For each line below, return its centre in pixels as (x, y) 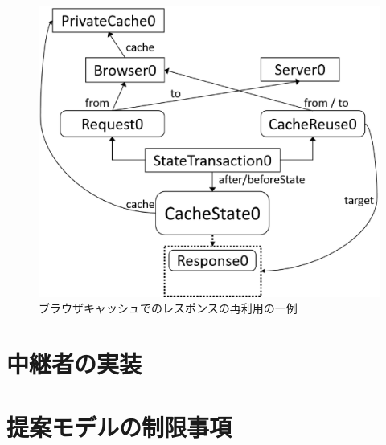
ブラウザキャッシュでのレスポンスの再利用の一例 (168, 308)
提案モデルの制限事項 (119, 426)
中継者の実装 (74, 363)
